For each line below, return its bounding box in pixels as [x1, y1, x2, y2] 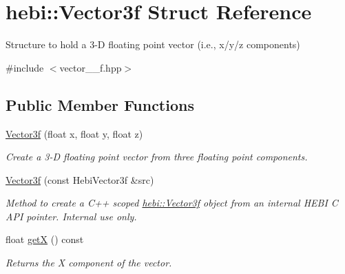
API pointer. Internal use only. [6, 209, 137, 223]
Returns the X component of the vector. [6, 255, 172, 270]
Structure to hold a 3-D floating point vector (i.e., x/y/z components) [6, 37, 300, 52]
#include [6, 60, 44, 74]
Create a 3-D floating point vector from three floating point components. [6, 149, 308, 164]
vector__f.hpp [59, 60, 122, 74]
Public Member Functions [6, 94, 194, 115]
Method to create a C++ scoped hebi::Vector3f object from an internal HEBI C [6, 196, 338, 210]
